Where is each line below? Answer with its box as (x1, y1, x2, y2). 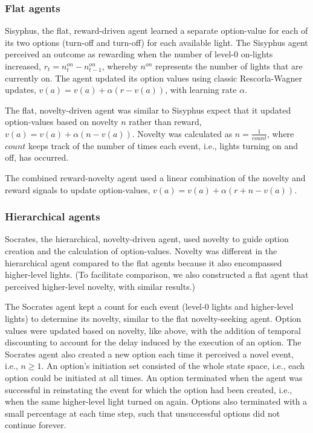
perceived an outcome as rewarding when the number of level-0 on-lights (5, 48, 273, 60)
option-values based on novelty (5, 115, 118, 128)
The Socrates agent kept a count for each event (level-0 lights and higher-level (5, 300, 294, 313)
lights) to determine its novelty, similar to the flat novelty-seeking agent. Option (5, 312, 302, 324)
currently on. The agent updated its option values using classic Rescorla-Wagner (5, 71, 302, 84)
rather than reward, (129, 115, 202, 128)
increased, (5, 60, 42, 72)
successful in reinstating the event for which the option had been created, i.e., (5, 383, 292, 396)
